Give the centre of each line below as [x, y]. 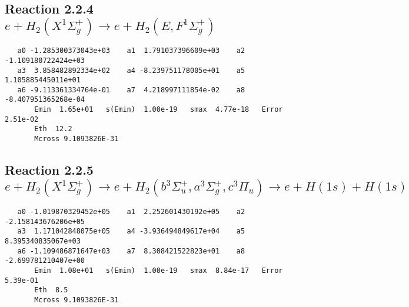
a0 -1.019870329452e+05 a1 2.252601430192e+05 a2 [131, 211]
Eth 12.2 [53, 129]
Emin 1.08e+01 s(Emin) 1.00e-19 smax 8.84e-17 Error [159, 270]
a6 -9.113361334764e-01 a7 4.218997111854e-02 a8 [131, 90]
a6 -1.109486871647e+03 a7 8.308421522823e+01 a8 [131, 251]
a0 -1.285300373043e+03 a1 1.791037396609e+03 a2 [131, 51]
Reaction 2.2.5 [49, 170]
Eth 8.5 [51, 290]
